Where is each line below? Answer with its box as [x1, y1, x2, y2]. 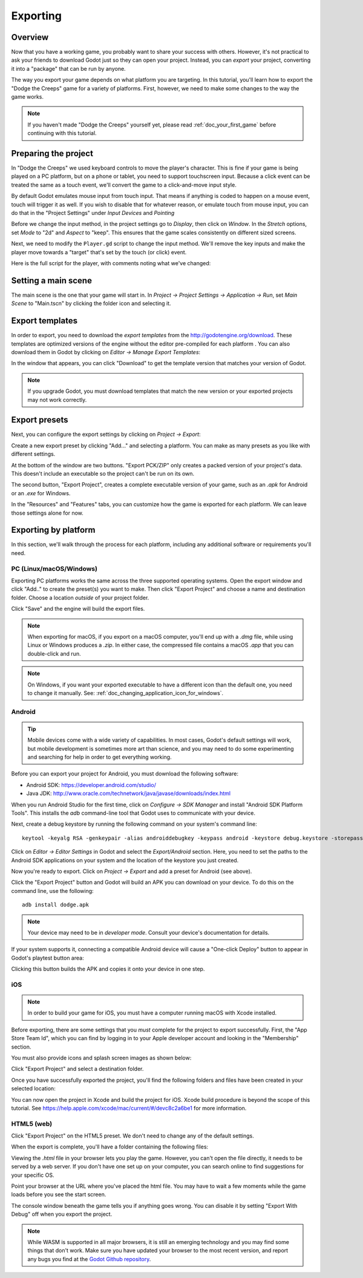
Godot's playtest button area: [11, 954, 84, 961]
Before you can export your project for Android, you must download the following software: [11, 770, 239, 777]
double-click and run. [27, 650, 81, 657]
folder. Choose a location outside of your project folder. [11, 594, 149, 601]
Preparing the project [11, 148, 94, 159]
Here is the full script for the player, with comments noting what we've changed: [11, 260, 211, 266]
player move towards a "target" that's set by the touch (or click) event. [11, 248, 187, 255]
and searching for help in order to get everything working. [27, 754, 172, 761]
